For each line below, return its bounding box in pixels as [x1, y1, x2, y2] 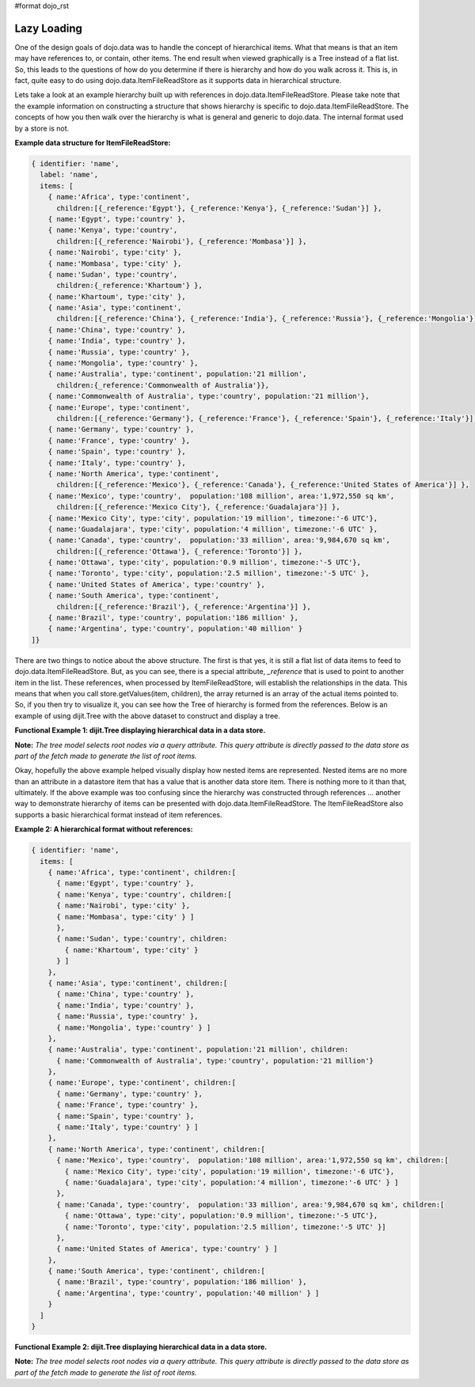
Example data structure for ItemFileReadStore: [14, 138, 171, 148]
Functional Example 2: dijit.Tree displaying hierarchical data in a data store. [14, 1342, 268, 1352]
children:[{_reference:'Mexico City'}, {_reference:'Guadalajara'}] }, [56, 502, 340, 512]
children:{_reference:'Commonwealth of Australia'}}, [56, 381, 270, 389]
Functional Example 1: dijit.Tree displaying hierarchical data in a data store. [14, 726, 266, 735]
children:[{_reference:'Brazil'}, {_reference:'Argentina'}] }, [56, 602, 312, 611]
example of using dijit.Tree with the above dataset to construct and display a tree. [14, 711, 281, 720]
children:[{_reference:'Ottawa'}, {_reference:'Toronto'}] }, [56, 547, 303, 555]
